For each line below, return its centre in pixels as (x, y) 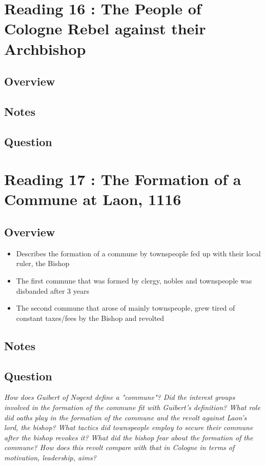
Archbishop (45, 48)
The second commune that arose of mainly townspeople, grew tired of (126, 308)
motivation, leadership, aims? (50, 457)
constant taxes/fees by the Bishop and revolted (90, 318)
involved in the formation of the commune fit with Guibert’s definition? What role (132, 407)
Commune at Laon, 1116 (93, 199)
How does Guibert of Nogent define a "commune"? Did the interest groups (120, 397)
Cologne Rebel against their (105, 28)
